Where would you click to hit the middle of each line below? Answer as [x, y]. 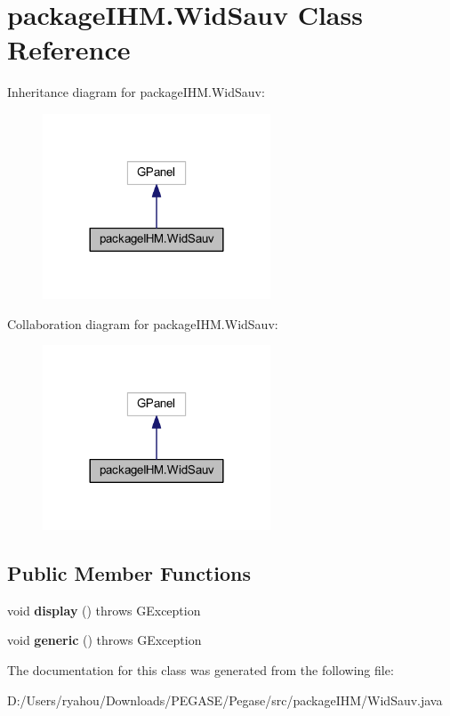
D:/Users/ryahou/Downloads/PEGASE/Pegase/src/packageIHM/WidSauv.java [225, 700]
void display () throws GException [104, 610]
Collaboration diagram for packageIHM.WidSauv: [143, 323]
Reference [69, 49]
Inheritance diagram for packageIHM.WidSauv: [136, 92]
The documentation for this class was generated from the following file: [201, 670]
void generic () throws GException [104, 640]
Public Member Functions [129, 573]
